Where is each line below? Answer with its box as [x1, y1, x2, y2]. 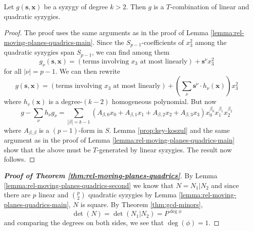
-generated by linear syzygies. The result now [97, 144, 232, 154]
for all [4, 65, 22, 76]
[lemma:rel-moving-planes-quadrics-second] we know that [4, 180, 174, 190]
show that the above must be [4, 144, 91, 154]
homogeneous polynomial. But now [112, 96, 216, 106]
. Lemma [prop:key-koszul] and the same [109, 125, 230, 135]
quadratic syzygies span [4, 47, 75, 57]
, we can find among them [92, 47, 170, 57]
